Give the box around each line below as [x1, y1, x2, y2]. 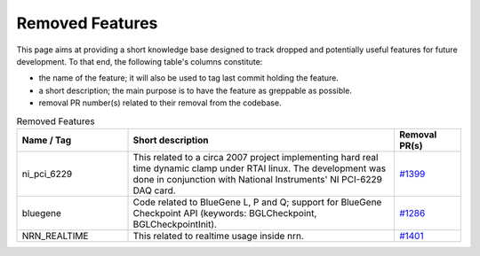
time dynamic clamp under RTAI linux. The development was [132, 162, 387, 175]
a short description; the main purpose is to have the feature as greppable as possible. [38, 85, 353, 96]
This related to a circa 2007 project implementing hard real [132, 151, 379, 163]
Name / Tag [21, 134, 72, 146]
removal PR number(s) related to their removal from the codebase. [38, 97, 282, 108]
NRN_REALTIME [21, 229, 89, 242]
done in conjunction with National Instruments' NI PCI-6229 [132, 173, 382, 185]
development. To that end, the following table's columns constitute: [16, 56, 263, 66]
